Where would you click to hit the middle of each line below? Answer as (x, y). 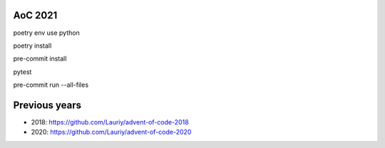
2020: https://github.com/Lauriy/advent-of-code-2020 (111, 132)
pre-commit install (40, 59)
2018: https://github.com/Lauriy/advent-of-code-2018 (110, 122)
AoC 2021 (35, 15)
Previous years (47, 105)
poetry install (32, 46)
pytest (22, 72)
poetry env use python (46, 33)
